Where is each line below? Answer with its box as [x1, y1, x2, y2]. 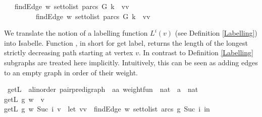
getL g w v [4, 93, 44, 104]
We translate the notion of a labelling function [4, 28, 148, 38]
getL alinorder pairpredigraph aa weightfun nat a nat [7, 84, 198, 94]
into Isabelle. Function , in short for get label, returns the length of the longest [4, 37, 248, 48]
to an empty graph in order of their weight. [4, 67, 138, 77]
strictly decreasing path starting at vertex [4, 47, 133, 58]
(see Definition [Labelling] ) [175, 28, 257, 38]
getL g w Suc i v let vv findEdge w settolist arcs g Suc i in [4, 103, 210, 114]
